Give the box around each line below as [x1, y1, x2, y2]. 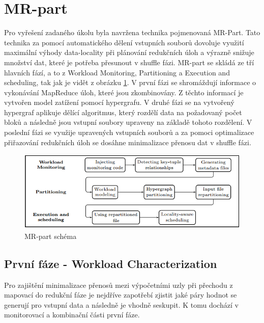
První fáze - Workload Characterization [4, 255, 217, 271]
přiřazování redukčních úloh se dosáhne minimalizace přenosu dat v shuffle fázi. [4, 137, 251, 147]
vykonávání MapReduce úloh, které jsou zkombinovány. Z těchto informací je [4, 87, 244, 97]
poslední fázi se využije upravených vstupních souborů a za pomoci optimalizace [4, 127, 254, 138]
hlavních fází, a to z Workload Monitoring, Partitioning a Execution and [4, 67, 230, 77]
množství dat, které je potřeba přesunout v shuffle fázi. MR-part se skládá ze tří [4, 57, 254, 67]
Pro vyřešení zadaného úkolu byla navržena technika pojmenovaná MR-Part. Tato [4, 27, 260, 38]
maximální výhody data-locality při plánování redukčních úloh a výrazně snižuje [4, 47, 254, 58]
